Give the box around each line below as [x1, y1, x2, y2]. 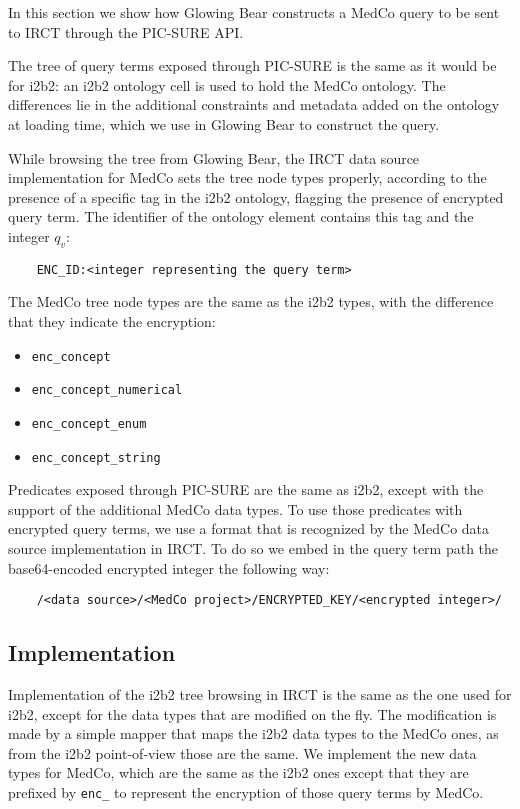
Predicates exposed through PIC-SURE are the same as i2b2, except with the [8, 479, 484, 500]
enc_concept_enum [31, 416, 147, 431]
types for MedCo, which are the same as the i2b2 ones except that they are [8, 762, 469, 783]
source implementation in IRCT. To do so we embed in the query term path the [8, 537, 499, 558]
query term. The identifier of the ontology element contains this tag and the [8, 206, 474, 227]
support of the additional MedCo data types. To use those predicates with [8, 498, 463, 519]
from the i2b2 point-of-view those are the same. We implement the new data [8, 742, 477, 763]
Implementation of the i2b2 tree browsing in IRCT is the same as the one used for [8, 684, 512, 705]
